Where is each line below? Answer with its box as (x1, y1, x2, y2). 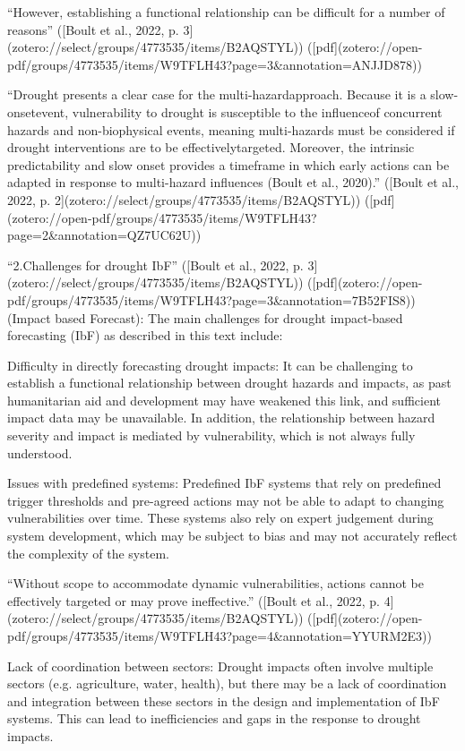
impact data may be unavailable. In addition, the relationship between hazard (7, 408, 435, 427)
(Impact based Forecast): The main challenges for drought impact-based (7, 308, 403, 327)
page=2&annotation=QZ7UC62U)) (7, 226, 202, 244)
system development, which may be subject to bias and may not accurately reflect (7, 526, 458, 545)
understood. (7, 443, 73, 462)
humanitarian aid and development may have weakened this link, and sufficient (7, 390, 441, 409)
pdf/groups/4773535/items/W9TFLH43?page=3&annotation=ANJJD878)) (7, 55, 422, 73)
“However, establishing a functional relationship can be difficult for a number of (7, 3, 445, 21)
